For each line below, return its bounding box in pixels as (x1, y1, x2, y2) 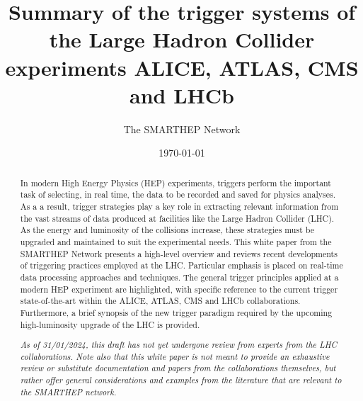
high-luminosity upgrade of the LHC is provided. (20, 318, 200, 330)
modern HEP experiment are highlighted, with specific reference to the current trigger (20, 283, 338, 295)
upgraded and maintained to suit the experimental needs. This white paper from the (20, 235, 332, 247)
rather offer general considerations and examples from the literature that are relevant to (20, 374, 342, 386)
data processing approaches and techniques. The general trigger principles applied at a (20, 271, 339, 283)
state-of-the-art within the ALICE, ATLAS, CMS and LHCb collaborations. (20, 295, 301, 307)
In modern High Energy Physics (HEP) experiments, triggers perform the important (20, 176, 331, 188)
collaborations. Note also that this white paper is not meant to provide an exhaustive (20, 350, 330, 362)
